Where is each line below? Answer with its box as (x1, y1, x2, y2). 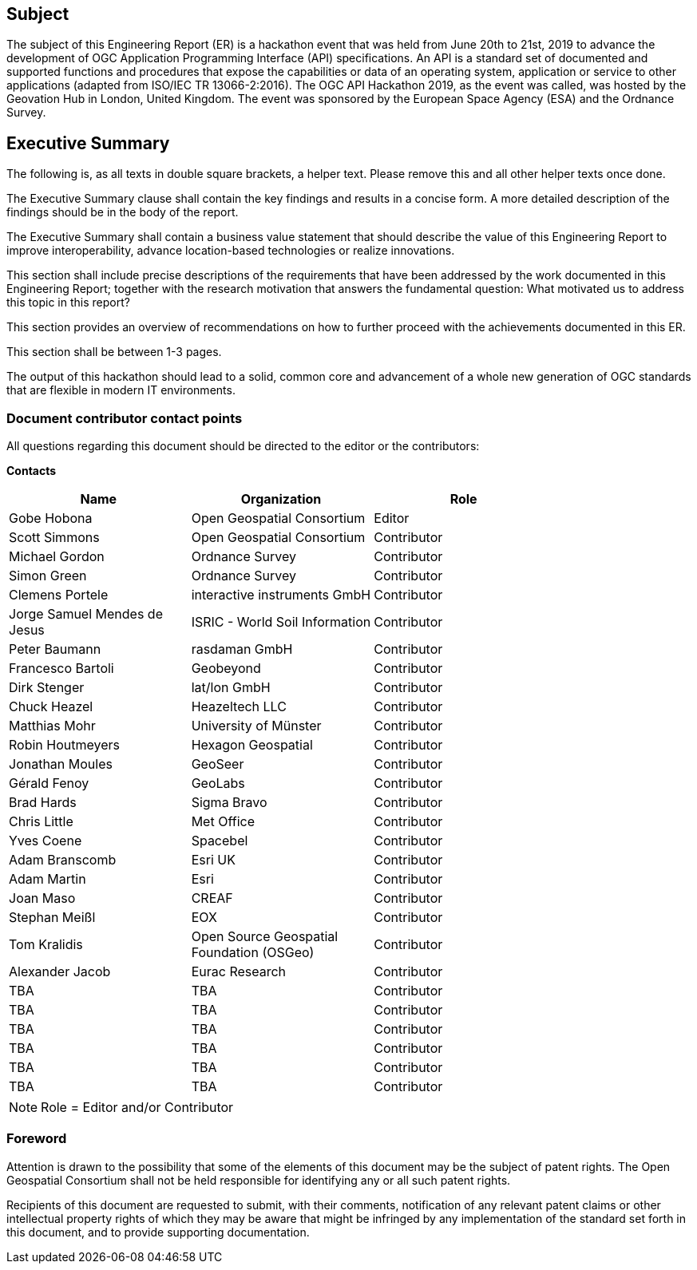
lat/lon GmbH (191, 679, 271, 696)
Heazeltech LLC (191, 698, 287, 715)
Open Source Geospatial (191, 928, 339, 945)
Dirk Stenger (9, 679, 85, 696)
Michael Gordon (9, 548, 105, 565)
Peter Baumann (9, 641, 101, 658)
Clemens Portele (9, 587, 109, 603)
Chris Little (9, 813, 73, 830)
